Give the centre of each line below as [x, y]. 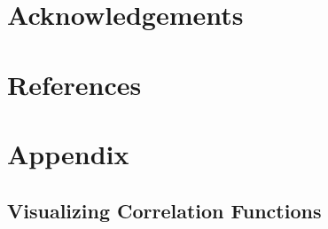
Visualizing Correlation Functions [164, 210]
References [74, 84]
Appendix [68, 153]
